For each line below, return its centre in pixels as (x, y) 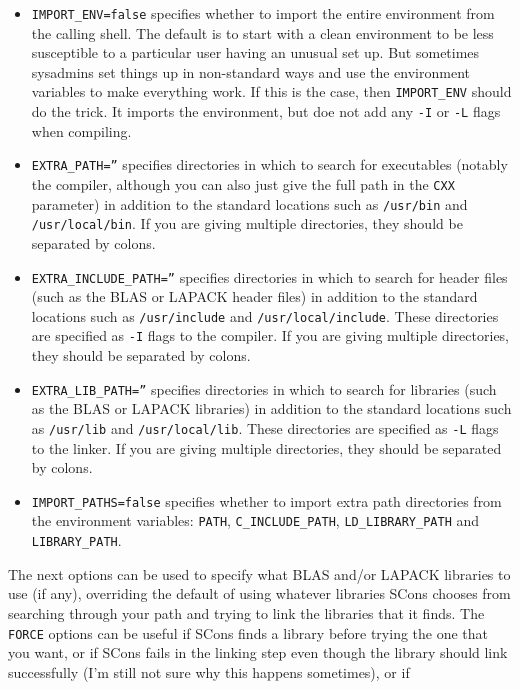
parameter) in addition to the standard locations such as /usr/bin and (249, 203)
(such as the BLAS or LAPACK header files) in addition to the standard (254, 296)
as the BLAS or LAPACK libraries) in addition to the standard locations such (271, 408)
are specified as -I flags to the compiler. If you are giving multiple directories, (270, 335)
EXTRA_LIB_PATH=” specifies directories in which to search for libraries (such (264, 388)
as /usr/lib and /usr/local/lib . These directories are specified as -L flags (265, 427)
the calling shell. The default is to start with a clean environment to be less (262, 32)
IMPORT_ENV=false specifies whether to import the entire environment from (263, 13)
